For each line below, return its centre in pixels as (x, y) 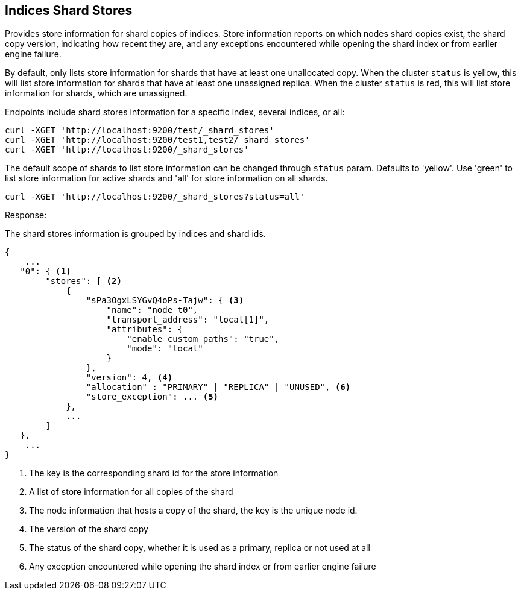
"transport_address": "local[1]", (188, 320)
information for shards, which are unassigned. (96, 93)
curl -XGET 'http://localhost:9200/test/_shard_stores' (140, 131)
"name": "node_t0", (152, 310)
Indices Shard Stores (69, 11)
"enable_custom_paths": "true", (203, 339)
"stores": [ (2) (84, 281)
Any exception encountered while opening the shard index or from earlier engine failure (203, 567)
